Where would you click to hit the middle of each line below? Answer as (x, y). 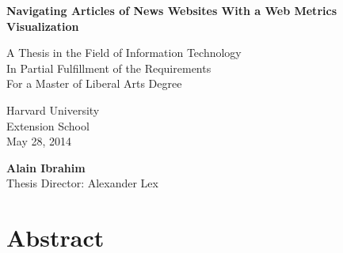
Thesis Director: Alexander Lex (82, 183)
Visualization (43, 26)
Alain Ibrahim (46, 167)
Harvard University (53, 110)
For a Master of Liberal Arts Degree (94, 83)
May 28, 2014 (39, 141)
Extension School (48, 125)
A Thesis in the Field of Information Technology (124, 53)
